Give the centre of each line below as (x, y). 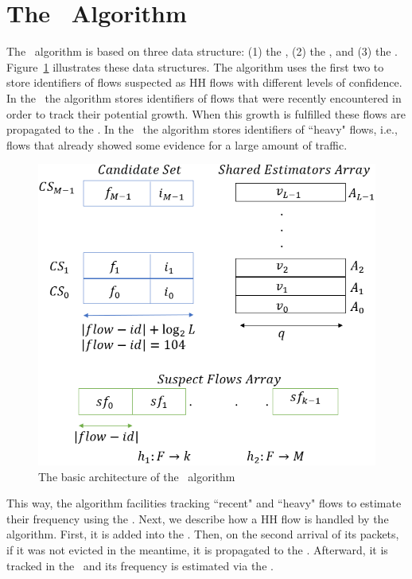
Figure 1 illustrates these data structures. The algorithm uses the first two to (195, 66)
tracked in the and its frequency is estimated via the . (140, 565)
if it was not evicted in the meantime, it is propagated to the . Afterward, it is (197, 549)
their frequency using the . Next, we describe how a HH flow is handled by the (198, 518)
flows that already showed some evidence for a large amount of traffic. (177, 144)
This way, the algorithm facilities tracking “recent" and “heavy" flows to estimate (204, 503)
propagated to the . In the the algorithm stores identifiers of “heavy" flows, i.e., (202, 129)
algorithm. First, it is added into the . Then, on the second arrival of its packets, (203, 534)
